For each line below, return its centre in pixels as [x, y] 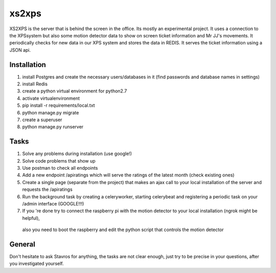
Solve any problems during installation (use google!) [77, 154]
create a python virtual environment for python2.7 [75, 91]
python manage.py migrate [51, 112]
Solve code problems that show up [59, 161]
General [22, 244]
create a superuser [42, 120]
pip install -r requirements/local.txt [59, 105]
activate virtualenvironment [51, 98]
